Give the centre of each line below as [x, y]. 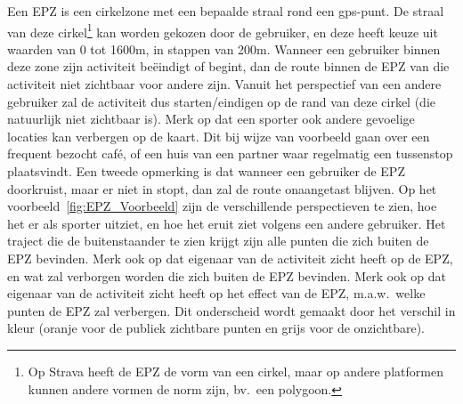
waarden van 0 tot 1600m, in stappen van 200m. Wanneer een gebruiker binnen [224, 48]
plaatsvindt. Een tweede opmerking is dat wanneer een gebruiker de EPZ [206, 171]
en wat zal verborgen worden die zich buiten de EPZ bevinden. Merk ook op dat [227, 275]
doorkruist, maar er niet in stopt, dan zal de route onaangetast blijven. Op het [222, 188]
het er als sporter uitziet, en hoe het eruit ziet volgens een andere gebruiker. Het [227, 223]
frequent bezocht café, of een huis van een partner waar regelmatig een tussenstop [230, 154]
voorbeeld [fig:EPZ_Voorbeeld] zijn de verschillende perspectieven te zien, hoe [222, 206]
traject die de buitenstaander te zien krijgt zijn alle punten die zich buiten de [218, 241]
